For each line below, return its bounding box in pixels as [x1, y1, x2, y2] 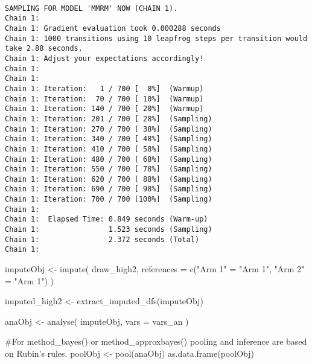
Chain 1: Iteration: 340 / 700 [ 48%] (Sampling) [5, 135, 212, 144]
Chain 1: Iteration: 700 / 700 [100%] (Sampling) [5, 195, 212, 204]
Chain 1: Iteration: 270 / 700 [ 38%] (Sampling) [5, 124, 212, 133]
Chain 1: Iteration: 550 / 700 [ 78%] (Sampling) [5, 165, 212, 174]
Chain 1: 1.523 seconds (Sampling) [5, 225, 212, 234]
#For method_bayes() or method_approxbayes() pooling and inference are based [5, 335, 307, 348]
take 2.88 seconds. [5, 44, 83, 53]
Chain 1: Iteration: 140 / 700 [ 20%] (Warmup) [5, 104, 204, 113]
